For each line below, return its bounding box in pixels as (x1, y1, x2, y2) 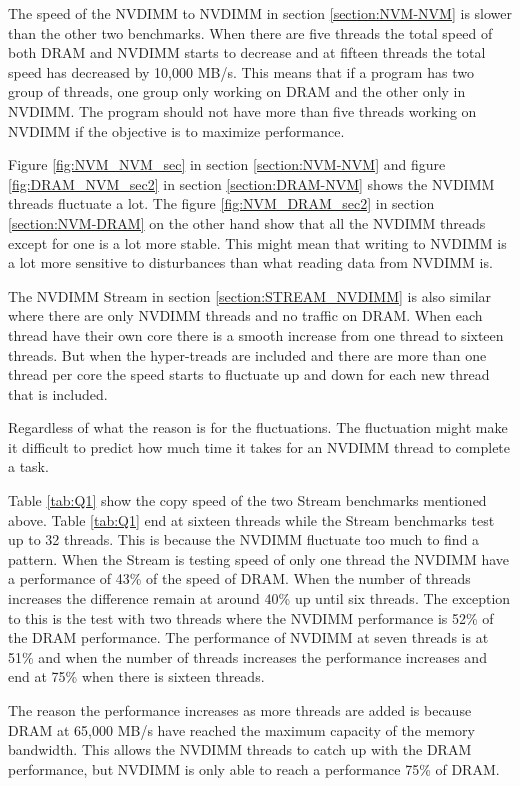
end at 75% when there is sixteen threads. (8, 666, 265, 687)
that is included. (8, 383, 108, 404)
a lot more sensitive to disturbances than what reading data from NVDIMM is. (8, 252, 493, 273)
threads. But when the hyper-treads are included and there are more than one (8, 344, 487, 365)
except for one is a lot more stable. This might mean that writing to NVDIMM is (8, 232, 507, 253)
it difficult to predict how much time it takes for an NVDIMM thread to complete (8, 436, 511, 457)
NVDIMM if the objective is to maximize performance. (8, 120, 345, 141)
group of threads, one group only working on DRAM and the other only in (8, 81, 466, 102)
